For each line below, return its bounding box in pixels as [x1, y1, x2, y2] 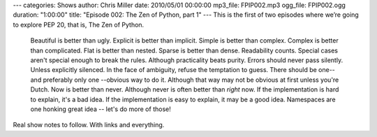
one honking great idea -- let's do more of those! [30, 105, 171, 113]
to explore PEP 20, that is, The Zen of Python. [13, 20, 145, 29]
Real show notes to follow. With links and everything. [13, 121, 165, 129]
